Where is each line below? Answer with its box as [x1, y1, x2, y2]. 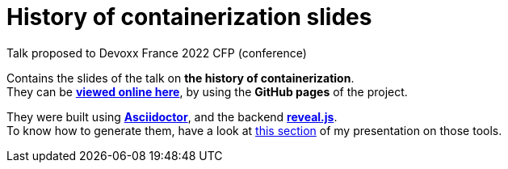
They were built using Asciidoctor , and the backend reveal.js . [6, 109, 338, 124]
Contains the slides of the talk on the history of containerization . [6, 70, 355, 85]
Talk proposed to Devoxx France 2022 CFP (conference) [6, 45, 307, 60]
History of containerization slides [6, 3, 372, 31]
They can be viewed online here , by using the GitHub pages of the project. [6, 84, 408, 99]
